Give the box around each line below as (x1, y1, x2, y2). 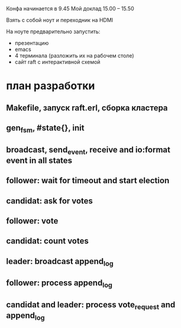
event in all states (6, 155, 73, 165)
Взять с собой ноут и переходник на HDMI (6, 17, 114, 23)
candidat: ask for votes (6, 196, 93, 206)
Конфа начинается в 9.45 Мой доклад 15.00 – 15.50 (6, 5, 134, 12)
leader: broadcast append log (6, 256, 114, 268)
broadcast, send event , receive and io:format (6, 145, 170, 156)
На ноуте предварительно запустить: (6, 28, 101, 35)
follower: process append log (6, 278, 112, 289)
